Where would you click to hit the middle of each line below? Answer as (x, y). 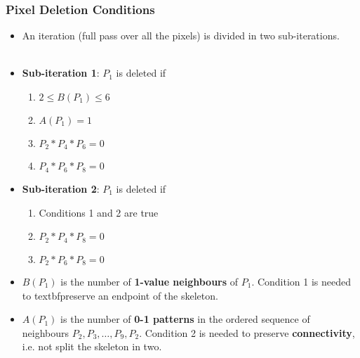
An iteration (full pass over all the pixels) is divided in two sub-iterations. (181, 36)
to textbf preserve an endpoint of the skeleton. (120, 295)
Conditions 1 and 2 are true (99, 212)
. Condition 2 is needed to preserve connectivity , (247, 332)
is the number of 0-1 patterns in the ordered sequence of (185, 319)
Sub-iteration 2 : (61, 188)
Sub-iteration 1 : (61, 73)
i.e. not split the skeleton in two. (92, 346)
